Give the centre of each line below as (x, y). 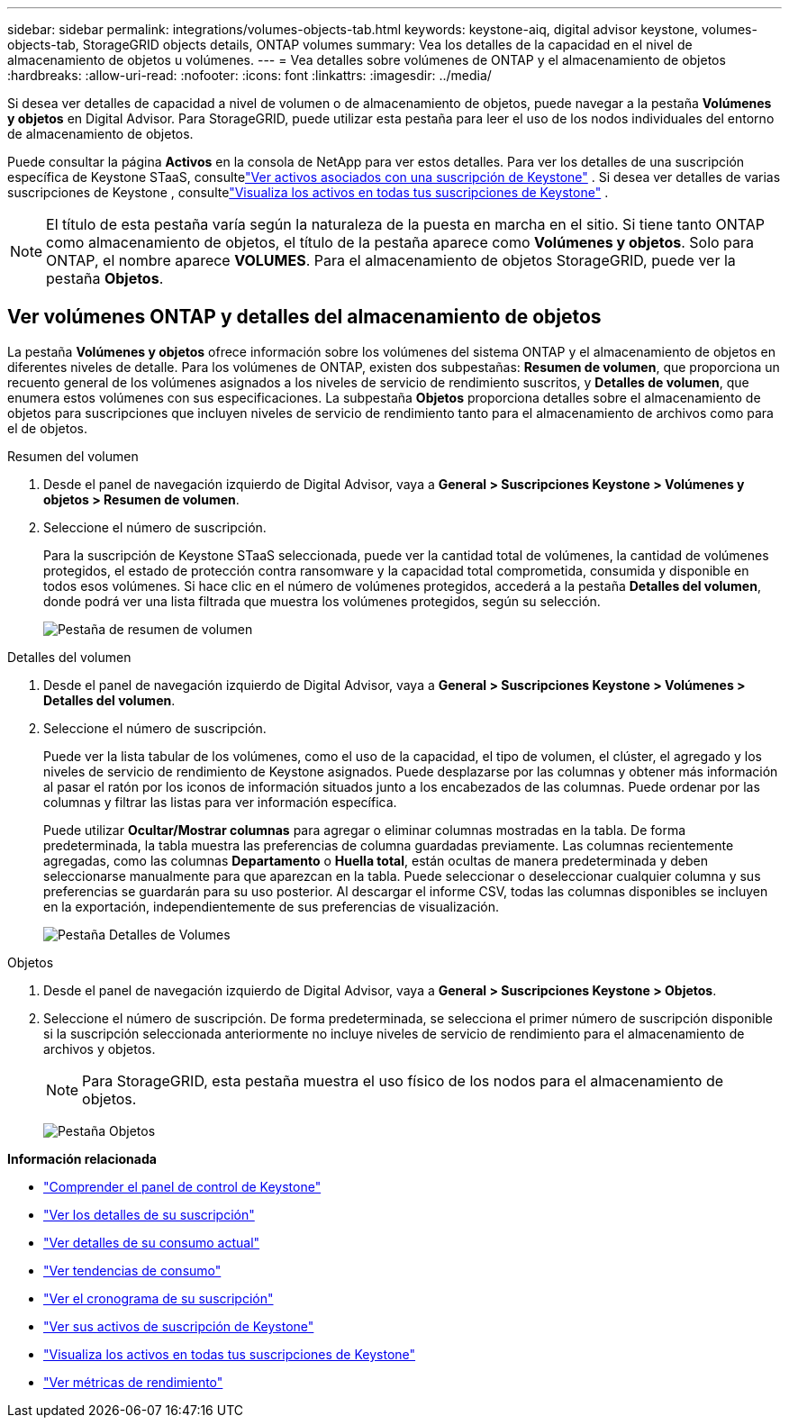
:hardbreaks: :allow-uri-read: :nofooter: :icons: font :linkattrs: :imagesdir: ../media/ (249, 75)
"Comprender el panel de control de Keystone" (182, 1186)
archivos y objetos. (100, 1048)
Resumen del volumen (73, 456)
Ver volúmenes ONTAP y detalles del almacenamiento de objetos (304, 317)
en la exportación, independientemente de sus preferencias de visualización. (272, 906)
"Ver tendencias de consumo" (132, 1270)
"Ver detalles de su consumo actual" (152, 1242)
